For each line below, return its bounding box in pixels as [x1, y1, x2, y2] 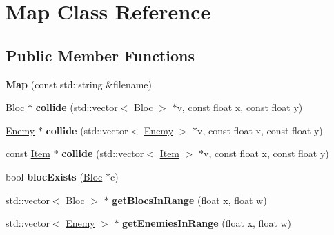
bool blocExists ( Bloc [6, 169, 103, 183]
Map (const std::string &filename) [6, 76, 153, 91]
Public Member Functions [6, 44, 195, 65]
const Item [6, 146, 51, 161]
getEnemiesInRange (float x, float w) [122, 216, 292, 230]
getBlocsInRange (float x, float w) [112, 192, 267, 207]
